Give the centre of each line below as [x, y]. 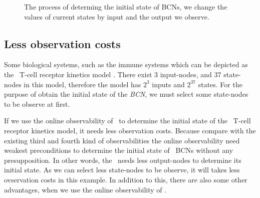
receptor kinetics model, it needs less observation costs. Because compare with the [130, 130]
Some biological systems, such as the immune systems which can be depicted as [126, 64]
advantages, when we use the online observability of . [85, 189]
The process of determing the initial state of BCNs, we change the [126, 7]
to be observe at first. [37, 104]
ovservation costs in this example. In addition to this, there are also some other [126, 179]
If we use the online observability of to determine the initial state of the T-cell [127, 121]
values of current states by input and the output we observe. [117, 16]
